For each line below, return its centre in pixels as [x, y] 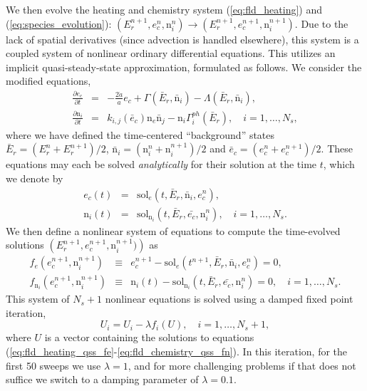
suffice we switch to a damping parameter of [102, 379]
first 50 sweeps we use [53, 365]
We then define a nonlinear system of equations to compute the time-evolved [173, 230]
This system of [38, 299]
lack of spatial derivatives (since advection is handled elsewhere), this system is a [182, 39]
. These [337, 148]
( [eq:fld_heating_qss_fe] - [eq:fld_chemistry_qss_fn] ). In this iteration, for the [177, 351]
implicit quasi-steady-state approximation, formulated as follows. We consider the [184, 67]
